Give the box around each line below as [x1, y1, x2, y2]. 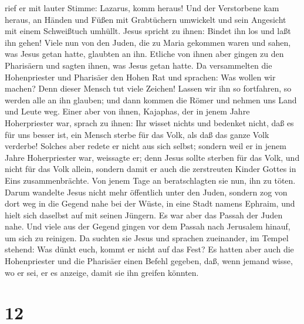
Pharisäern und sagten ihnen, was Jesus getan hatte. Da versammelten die [5, 59, 272, 71]
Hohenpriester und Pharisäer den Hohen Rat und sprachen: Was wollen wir [5, 70, 276, 83]
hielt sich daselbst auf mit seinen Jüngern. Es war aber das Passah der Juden [5, 208, 283, 221]
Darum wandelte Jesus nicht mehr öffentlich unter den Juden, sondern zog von [5, 185, 288, 198]
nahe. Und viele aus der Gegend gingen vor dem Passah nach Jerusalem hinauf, [5, 220, 291, 232]
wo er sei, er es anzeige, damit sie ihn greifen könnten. [5, 266, 199, 278]
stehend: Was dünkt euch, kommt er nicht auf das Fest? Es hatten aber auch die [5, 243, 294, 255]
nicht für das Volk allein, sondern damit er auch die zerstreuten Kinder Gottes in [5, 163, 296, 175]
